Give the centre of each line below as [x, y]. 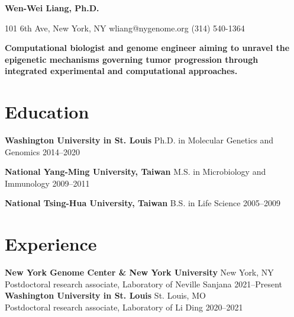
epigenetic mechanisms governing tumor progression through [132, 59]
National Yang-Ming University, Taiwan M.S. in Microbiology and [135, 172]
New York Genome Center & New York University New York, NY [139, 272]
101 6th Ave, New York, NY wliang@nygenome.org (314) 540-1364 [125, 28]
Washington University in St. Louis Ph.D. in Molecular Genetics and [139, 140]
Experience [51, 244]
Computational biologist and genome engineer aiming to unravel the [147, 48]
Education [47, 112]
